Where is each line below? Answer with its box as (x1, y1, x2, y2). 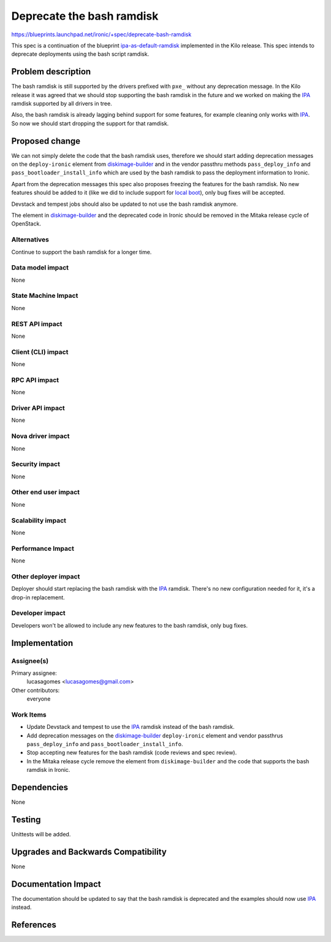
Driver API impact (11, 404, 66, 413)
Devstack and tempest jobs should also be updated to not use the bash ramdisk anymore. (11, 200, 238, 208)
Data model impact (11, 263, 69, 272)
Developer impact (11, 609, 66, 617)
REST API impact (11, 319, 63, 328)
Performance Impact (11, 544, 75, 553)
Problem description (11, 66, 91, 77)
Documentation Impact (11, 879, 101, 889)
